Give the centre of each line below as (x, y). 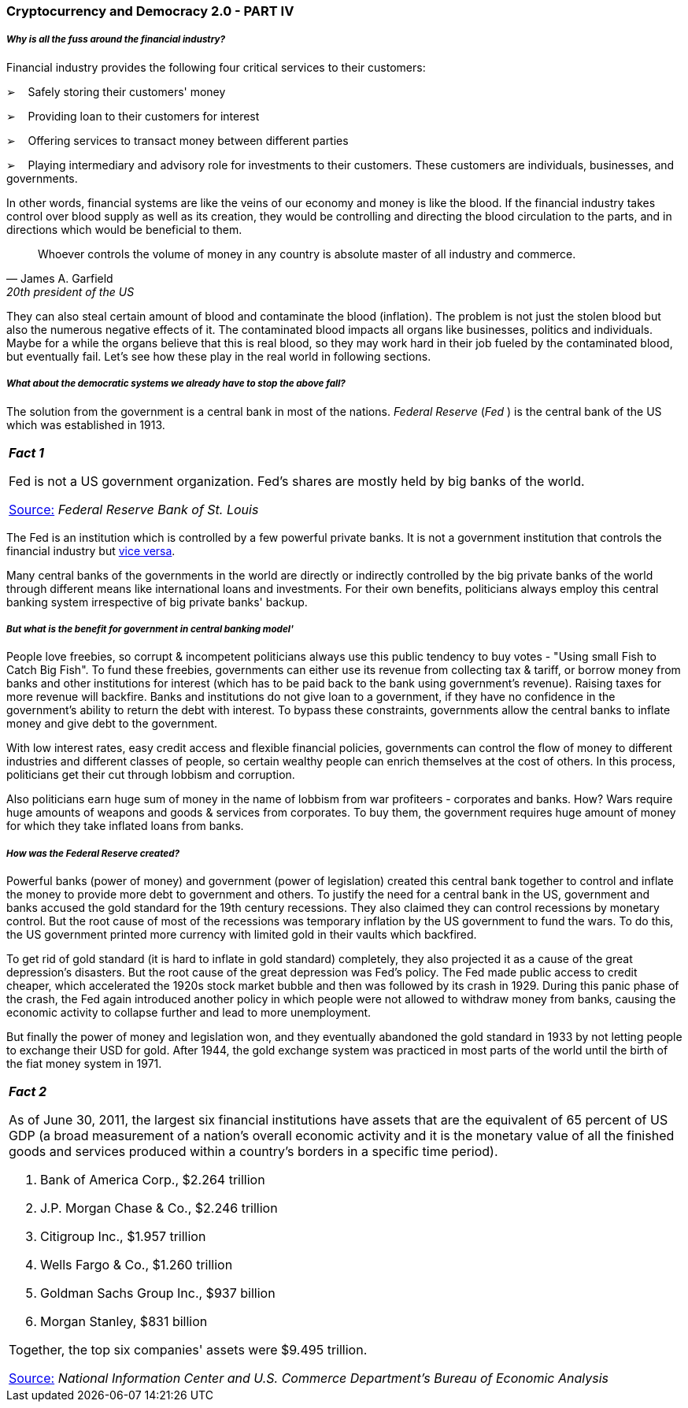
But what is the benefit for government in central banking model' (150, 629)
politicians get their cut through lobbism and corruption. (151, 775)
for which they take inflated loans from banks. (125, 826)
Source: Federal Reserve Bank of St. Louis (134, 509)
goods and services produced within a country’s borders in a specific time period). (253, 1152)
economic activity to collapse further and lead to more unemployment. (189, 1013)
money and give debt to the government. (112, 724)
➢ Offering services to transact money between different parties (178, 140)
